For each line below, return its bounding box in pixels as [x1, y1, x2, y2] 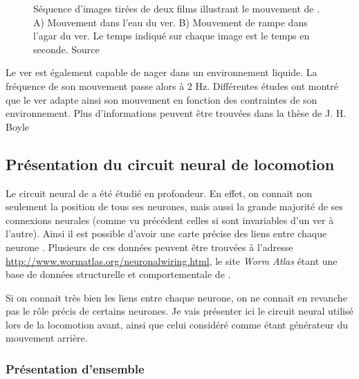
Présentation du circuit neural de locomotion [6, 153, 335, 174]
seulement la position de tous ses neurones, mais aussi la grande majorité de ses [6, 199, 343, 214]
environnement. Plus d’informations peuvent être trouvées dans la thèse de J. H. [6, 106, 347, 120]
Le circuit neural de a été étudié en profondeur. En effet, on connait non [6, 185, 313, 200]
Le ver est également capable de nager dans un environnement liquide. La [6, 65, 317, 80]
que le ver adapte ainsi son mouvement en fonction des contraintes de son [6, 92, 317, 107]
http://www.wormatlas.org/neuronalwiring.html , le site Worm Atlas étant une [6, 253, 338, 268]
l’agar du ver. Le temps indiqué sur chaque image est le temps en [33, 28, 310, 43]
